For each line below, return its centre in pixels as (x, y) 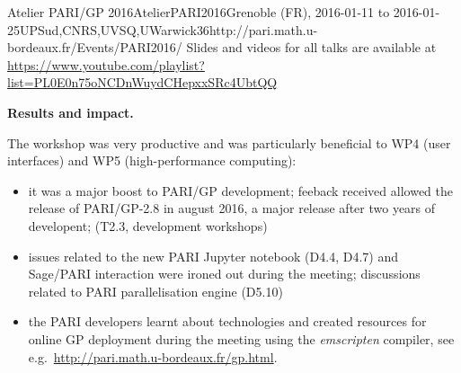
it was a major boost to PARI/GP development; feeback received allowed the (241, 190)
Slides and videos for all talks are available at (311, 47)
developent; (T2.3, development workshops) (148, 225)
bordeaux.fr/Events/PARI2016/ (95, 47)
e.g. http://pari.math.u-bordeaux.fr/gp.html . (153, 356)
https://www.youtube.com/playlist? (106, 64)
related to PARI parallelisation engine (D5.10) (155, 291)
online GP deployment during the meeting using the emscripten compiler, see (241, 338)
